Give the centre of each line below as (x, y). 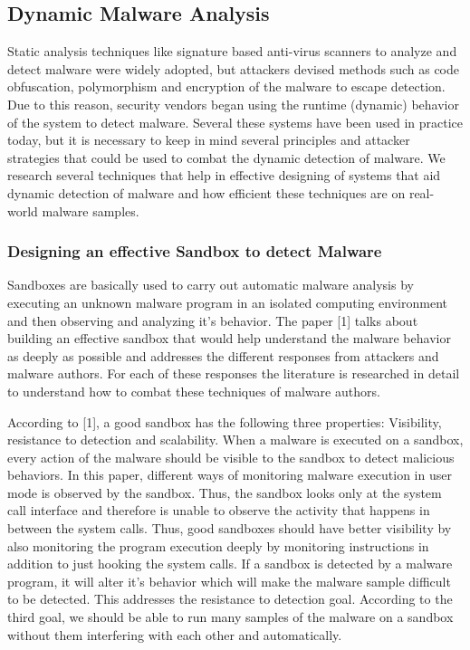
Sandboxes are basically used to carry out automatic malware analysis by (211, 285)
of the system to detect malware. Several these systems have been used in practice (235, 122)
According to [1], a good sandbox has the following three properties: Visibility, (225, 421)
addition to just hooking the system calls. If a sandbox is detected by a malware (230, 564)
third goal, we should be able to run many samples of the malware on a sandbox (230, 617)
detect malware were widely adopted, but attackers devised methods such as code (233, 68)
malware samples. (91, 210)
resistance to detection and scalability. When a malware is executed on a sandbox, (235, 440)
